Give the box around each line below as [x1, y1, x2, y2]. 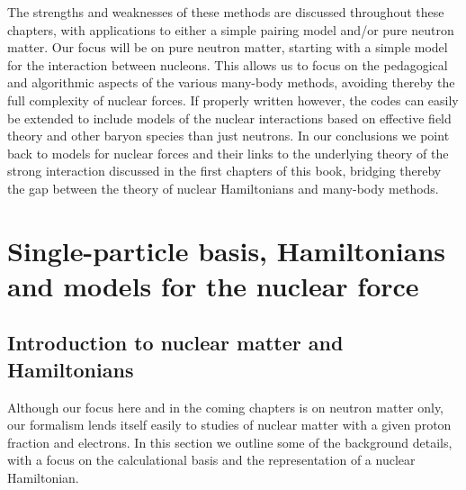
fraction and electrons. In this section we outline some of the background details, [7, 432, 453, 451]
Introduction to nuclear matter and [7, 329, 344, 357]
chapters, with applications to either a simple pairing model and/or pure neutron [7, 20, 454, 39]
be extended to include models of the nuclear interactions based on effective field [7, 108, 452, 127]
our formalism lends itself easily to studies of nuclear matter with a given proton [7, 415, 452, 434]
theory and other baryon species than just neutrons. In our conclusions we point [7, 126, 450, 145]
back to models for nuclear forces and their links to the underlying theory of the [7, 143, 449, 162]
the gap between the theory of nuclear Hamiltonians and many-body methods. [7, 178, 439, 197]
